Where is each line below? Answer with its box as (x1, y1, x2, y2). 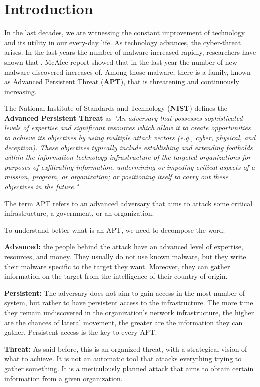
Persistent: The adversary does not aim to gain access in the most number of (4, 287, 245, 298)
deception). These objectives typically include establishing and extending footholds (4, 142, 253, 152)
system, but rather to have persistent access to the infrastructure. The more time (4, 297, 253, 308)
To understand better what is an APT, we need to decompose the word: (4, 224, 225, 235)
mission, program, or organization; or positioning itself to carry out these (4, 171, 228, 182)
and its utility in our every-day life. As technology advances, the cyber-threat (4, 37, 241, 47)
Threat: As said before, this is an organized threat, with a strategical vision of (4, 343, 247, 354)
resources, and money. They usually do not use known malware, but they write (4, 251, 246, 261)
